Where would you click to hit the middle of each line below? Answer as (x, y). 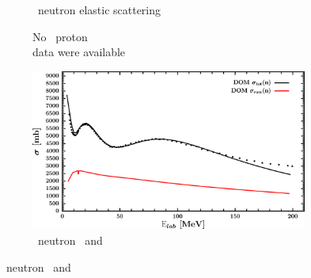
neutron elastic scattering (99, 10)
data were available (79, 52)
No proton (60, 36)
